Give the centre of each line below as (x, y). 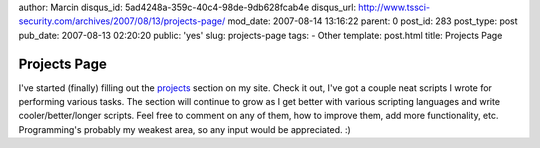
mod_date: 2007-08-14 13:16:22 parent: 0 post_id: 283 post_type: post (373, 21)
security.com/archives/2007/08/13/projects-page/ (122, 21)
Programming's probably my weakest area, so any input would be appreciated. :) (185, 129)
